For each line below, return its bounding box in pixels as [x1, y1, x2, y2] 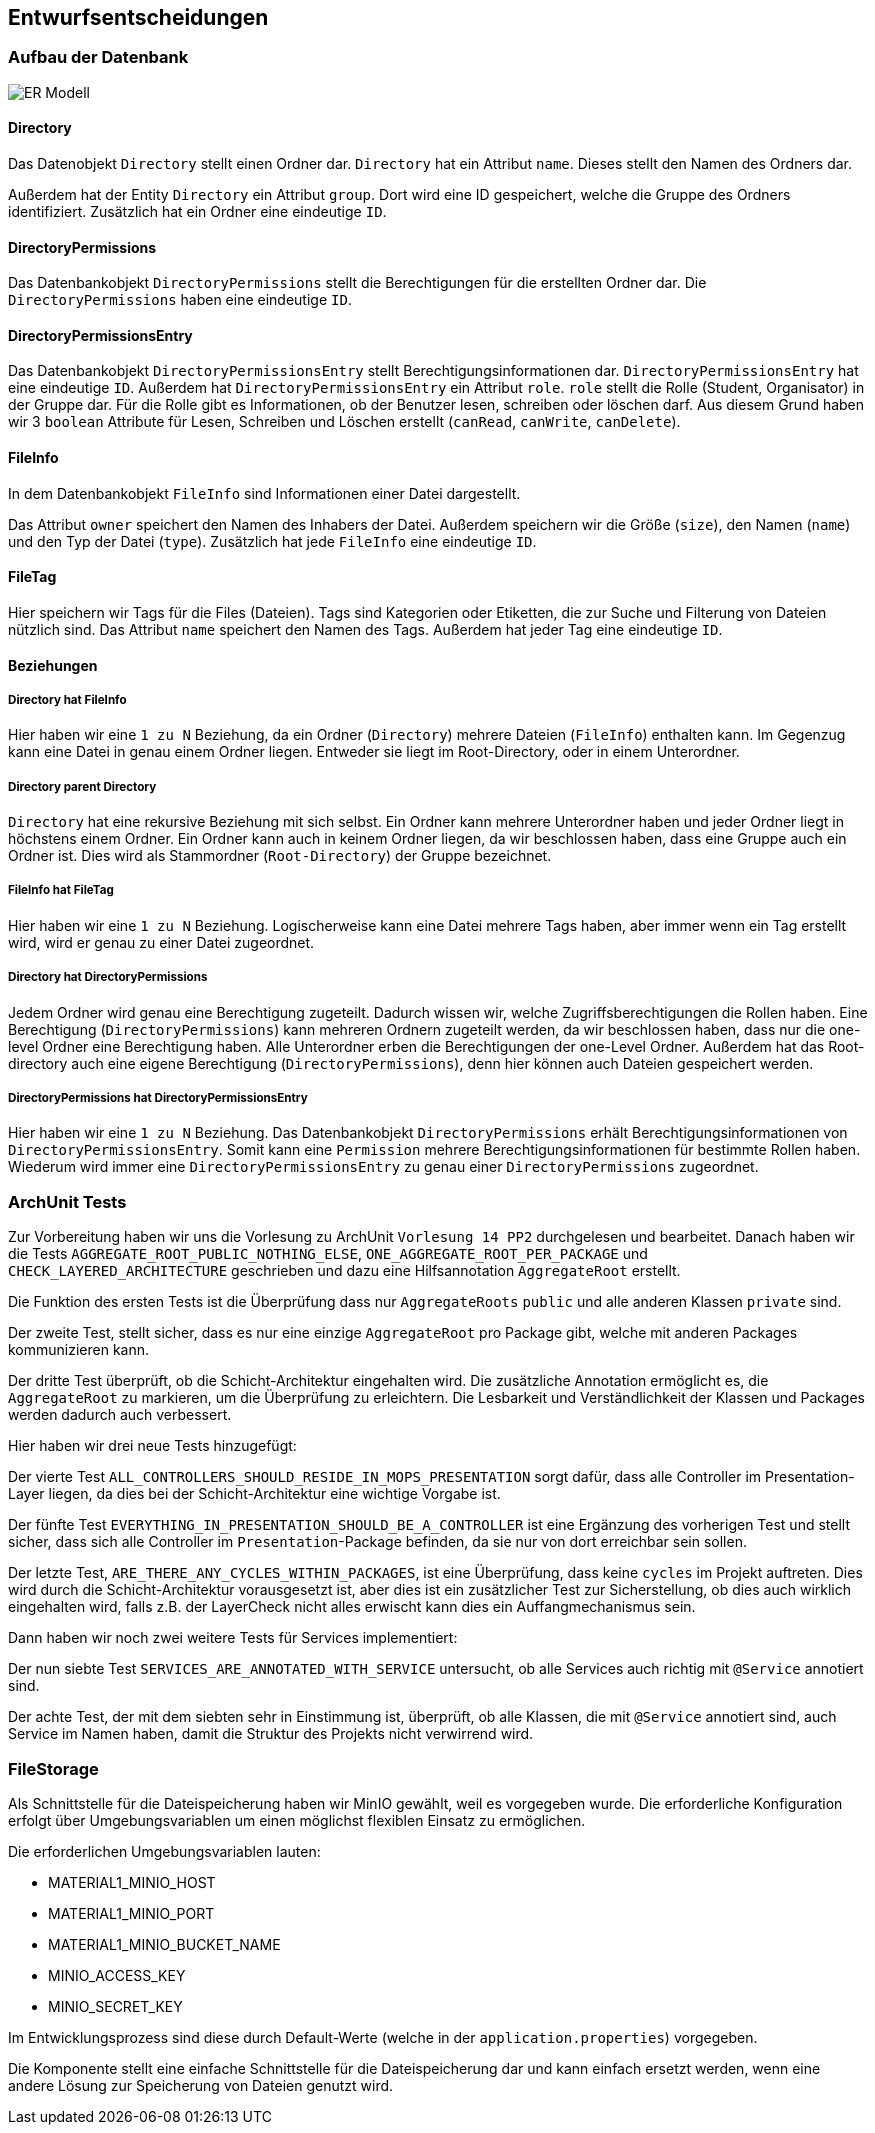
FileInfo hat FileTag [8, 883, 114, 898]
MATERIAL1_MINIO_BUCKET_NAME [48, 1935, 281, 1953]
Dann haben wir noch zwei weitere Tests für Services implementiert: [8, 1629, 458, 1647]
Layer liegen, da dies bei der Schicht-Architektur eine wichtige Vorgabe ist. [8, 1485, 501, 1503]
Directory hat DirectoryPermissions [8, 970, 208, 985]
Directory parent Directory [8, 779, 157, 794]
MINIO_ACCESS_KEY [48, 1966, 186, 1984]
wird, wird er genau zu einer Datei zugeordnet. [8, 933, 315, 951]
